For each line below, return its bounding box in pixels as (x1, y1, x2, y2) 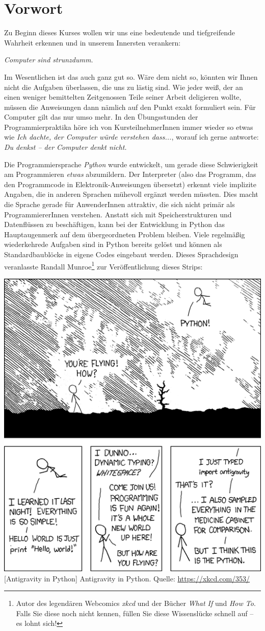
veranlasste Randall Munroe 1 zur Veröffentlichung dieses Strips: (4, 259, 203, 272)
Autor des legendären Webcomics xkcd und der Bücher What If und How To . (16, 598, 256, 609)
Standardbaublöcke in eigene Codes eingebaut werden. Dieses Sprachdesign (4, 249, 238, 259)
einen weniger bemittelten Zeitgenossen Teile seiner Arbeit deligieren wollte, (4, 92, 242, 102)
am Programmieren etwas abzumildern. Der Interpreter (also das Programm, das (4, 169, 256, 179)
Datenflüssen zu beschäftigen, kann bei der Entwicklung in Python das (4, 219, 225, 230)
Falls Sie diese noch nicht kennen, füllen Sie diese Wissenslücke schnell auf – (16, 607, 254, 618)
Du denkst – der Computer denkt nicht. (4, 142, 127, 152)
